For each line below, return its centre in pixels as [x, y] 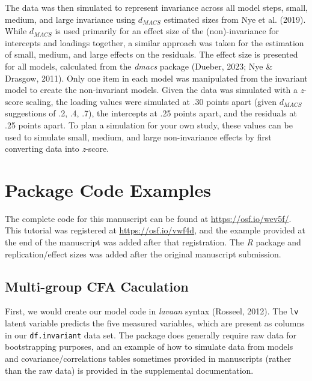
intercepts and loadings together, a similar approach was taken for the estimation [154, 42]
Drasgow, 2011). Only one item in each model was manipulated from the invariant [156, 78]
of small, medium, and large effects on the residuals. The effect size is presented [151, 54]
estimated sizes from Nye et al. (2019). [235, 19]
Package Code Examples [108, 189]
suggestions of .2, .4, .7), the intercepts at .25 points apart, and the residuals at [151, 113]
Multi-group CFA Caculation [97, 286]
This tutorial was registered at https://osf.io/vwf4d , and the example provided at [155, 230]
